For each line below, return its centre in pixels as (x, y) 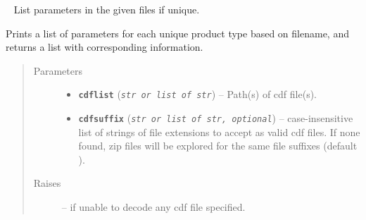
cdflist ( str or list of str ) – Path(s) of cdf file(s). (197, 94)
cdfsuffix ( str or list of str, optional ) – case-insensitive (216, 118)
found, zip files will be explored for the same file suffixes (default (218, 146)
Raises (47, 183)
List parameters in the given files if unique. (107, 9)
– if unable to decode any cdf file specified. (153, 207)
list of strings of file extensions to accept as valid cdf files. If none (219, 132)
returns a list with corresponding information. (105, 47)
